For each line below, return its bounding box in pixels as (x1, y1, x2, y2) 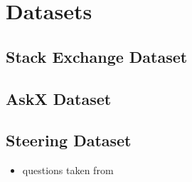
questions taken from (22, 163, 114, 178)
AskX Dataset (6, 87, 112, 109)
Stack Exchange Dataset (6, 45, 188, 67)
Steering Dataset (6, 129, 132, 151)
